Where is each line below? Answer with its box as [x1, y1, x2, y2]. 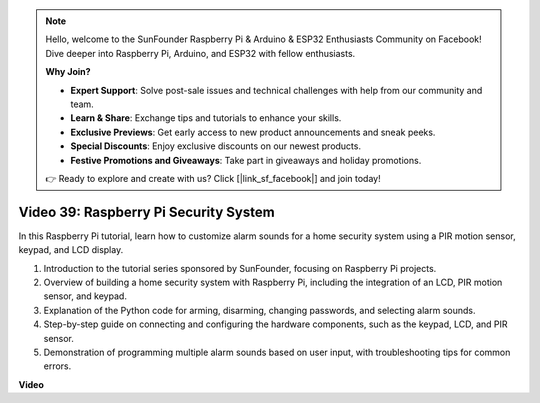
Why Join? [45, 66, 91, 78]
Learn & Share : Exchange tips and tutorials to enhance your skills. [70, 112, 342, 124]
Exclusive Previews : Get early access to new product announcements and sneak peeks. [70, 126, 436, 138]
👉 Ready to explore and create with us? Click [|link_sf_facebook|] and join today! [45, 172, 381, 184]
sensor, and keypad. [43, 290, 127, 302]
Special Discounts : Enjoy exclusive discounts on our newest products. [70, 140, 362, 152]
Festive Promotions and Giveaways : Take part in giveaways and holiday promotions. [70, 154, 422, 166]
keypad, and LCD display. [18, 244, 124, 256]
